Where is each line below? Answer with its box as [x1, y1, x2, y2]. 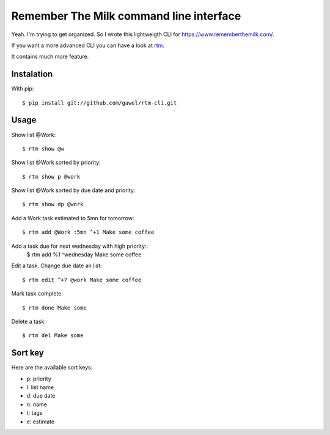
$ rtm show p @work [22, 173, 81, 180]
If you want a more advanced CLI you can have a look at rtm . [11, 42, 165, 49]
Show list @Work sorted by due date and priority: [11, 187, 136, 194]
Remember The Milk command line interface [11, 9, 241, 23]
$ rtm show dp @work [22, 201, 84, 208]
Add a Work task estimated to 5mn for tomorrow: [11, 214, 134, 221]
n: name [26, 401, 47, 408]
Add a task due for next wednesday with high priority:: [11, 242, 148, 250]
